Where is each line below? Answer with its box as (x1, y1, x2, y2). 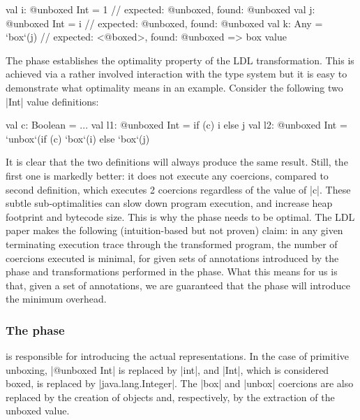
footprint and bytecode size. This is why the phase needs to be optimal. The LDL (6, 209, 355, 224)
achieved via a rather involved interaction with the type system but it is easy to (6, 66, 347, 81)
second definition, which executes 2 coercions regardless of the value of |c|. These (6, 182, 351, 196)
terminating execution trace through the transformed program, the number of (6, 236, 338, 251)
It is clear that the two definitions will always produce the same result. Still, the (6, 154, 348, 169)
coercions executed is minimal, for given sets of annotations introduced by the (6, 250, 339, 265)
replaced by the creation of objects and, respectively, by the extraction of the (6, 389, 335, 404)
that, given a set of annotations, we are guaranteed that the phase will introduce (6, 277, 350, 292)
